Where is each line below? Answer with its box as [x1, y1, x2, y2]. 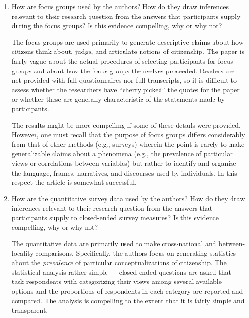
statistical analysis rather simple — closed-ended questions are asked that [11, 266, 231, 277]
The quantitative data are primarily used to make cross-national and [11, 238, 216, 248]
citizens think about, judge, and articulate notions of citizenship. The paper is [11, 46, 245, 56]
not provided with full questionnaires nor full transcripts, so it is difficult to [11, 75, 237, 85]
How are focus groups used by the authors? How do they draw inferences [11, 1, 229, 11]
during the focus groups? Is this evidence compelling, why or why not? [11, 20, 222, 31]
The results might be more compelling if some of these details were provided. [11, 120, 241, 130]
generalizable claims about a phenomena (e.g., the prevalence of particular [11, 148, 233, 159]
